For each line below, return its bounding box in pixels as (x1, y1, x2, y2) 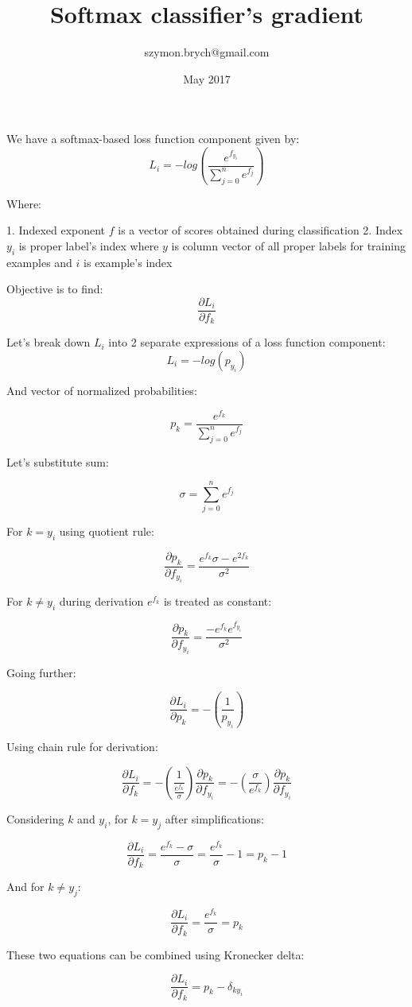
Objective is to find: (6, 281, 103, 297)
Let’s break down (6, 334, 91, 351)
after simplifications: (165, 810, 264, 827)
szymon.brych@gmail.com (144, 44, 270, 60)
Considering (6, 810, 64, 827)
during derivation (59, 593, 144, 610)
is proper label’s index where (18, 237, 159, 254)
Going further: (6, 664, 76, 680)
